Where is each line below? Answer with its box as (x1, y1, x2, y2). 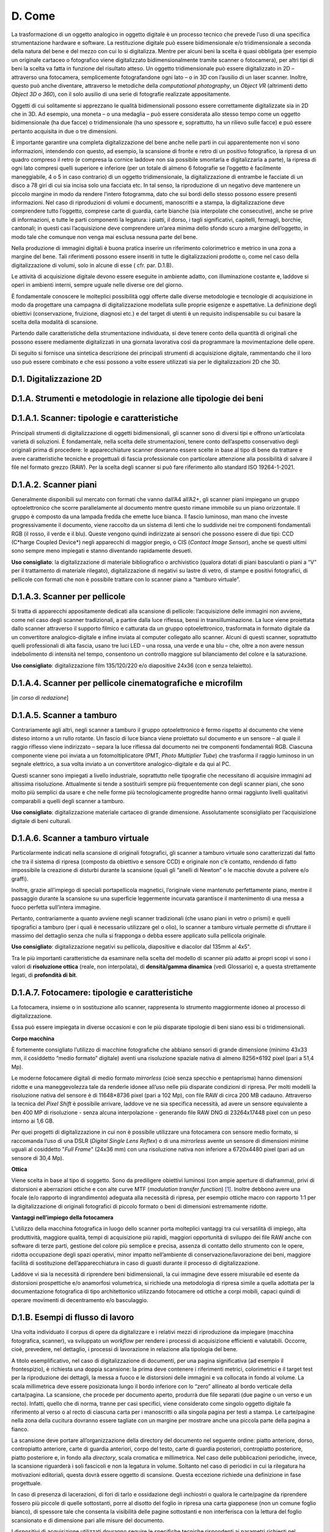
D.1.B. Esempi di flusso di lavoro (11, 1312, 134, 1323)
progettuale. (11, 1480, 42, 1487)
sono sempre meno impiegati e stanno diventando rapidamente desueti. (11, 547, 193, 555)
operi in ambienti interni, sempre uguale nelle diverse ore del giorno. (11, 281, 183, 289)
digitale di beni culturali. (11, 817, 71, 824)
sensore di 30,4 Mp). (11, 1154, 64, 1161)
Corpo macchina (11, 1034, 55, 1042)
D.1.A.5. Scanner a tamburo (11, 710, 117, 720)
